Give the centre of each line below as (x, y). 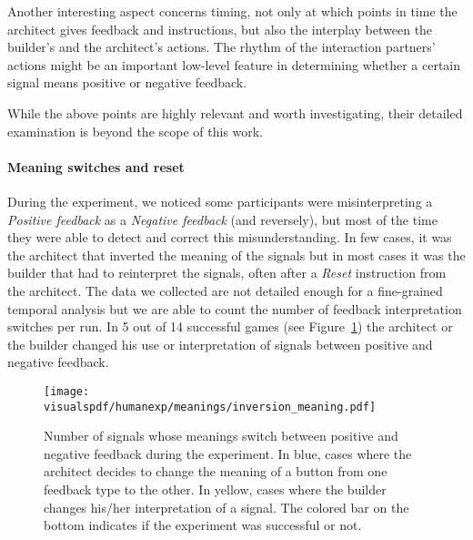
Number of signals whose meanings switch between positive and (221, 436)
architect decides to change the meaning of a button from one (216, 471)
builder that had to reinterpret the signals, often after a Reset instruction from (227, 273)
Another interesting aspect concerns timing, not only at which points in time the (232, 11)
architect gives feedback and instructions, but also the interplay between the (220, 29)
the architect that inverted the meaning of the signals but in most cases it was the (236, 255)
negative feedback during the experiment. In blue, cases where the (228, 453)
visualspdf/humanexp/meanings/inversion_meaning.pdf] (210, 407)
